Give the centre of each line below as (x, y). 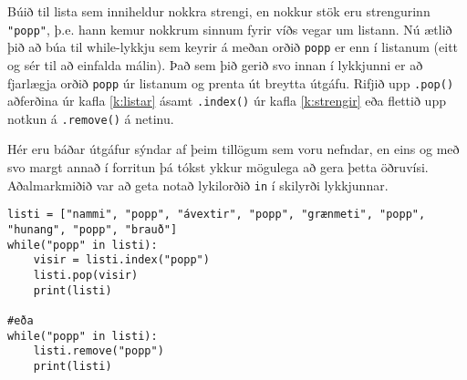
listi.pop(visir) (86, 275)
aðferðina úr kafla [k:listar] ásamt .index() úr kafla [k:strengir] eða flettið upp (227, 101)
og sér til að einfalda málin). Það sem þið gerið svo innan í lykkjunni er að (215, 64)
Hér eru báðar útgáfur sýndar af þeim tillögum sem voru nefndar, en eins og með (233, 149)
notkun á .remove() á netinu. (91, 118)
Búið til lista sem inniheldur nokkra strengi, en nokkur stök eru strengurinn (219, 11)
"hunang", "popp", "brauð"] (93, 229)
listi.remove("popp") (99, 351)
